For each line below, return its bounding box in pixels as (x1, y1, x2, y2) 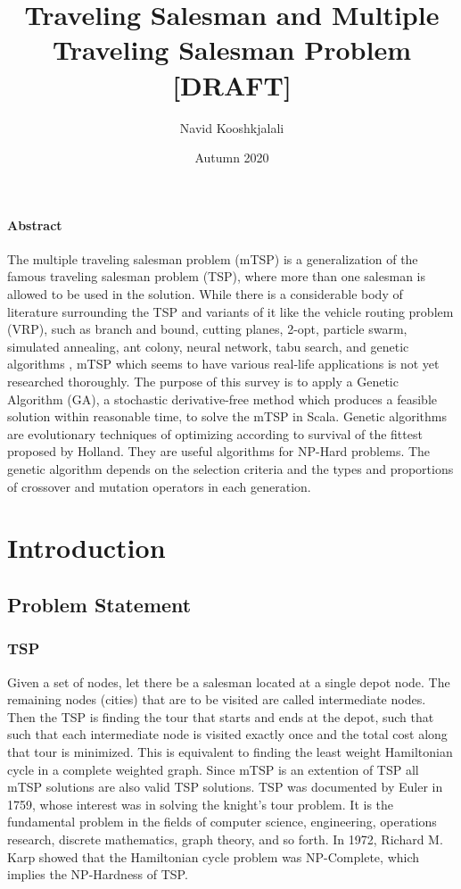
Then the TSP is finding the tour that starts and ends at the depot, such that (7, 707, 434, 726)
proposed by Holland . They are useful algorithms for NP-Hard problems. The (7, 442, 431, 461)
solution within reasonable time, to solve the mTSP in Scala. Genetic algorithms (7, 407, 448, 426)
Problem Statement (7, 590, 192, 618)
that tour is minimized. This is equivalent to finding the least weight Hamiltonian (7, 742, 453, 760)
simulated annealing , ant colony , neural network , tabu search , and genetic (7, 336, 409, 355)
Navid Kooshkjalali (179, 118, 284, 137)
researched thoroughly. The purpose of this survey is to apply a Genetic (7, 372, 399, 391)
